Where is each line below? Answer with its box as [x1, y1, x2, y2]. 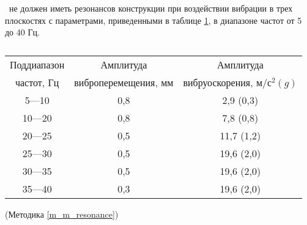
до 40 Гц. [5, 26, 40, 39]
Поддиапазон [10, 57, 65, 72]
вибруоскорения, [183, 75, 253, 89]
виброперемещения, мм [74, 75, 174, 89]
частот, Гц [15, 75, 59, 89]
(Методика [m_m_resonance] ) [5, 207, 119, 220]
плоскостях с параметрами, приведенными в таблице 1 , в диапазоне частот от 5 [5, 13, 302, 26]
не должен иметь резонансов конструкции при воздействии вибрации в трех [9, 2, 293, 14]
